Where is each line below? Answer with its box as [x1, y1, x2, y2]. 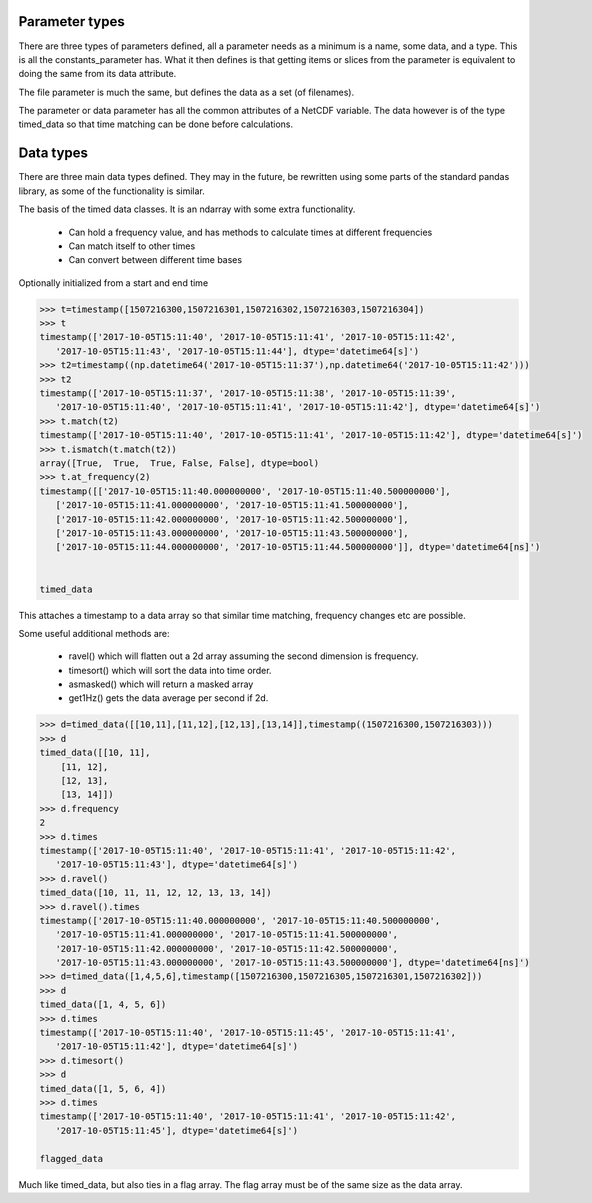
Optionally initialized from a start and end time [18, 276, 209, 289]
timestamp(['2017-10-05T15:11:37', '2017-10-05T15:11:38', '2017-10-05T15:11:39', [39, 388, 457, 399]
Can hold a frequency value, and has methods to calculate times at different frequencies [68, 226, 433, 238]
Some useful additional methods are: [18, 627, 170, 639]
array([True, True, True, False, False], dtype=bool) [39, 458, 320, 469]
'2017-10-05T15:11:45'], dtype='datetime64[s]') [55, 1125, 299, 1136]
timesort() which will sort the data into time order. [68, 664, 272, 676]
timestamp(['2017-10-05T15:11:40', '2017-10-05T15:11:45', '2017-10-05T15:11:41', [39, 1027, 457, 1039]
